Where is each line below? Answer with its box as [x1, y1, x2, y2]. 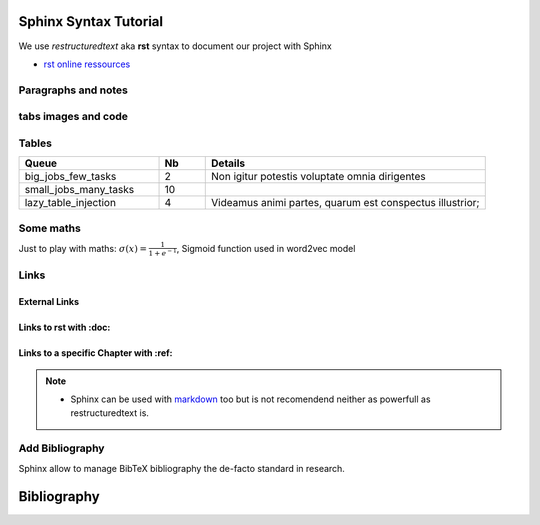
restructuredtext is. [70, 407, 150, 419]
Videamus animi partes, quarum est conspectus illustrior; [211, 196, 480, 210]
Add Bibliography [18, 441, 105, 455]
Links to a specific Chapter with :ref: [18, 347, 173, 359]
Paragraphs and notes [18, 83, 129, 97]
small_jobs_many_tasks [24, 183, 135, 197]
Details [211, 156, 245, 170]
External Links [18, 296, 80, 308]
